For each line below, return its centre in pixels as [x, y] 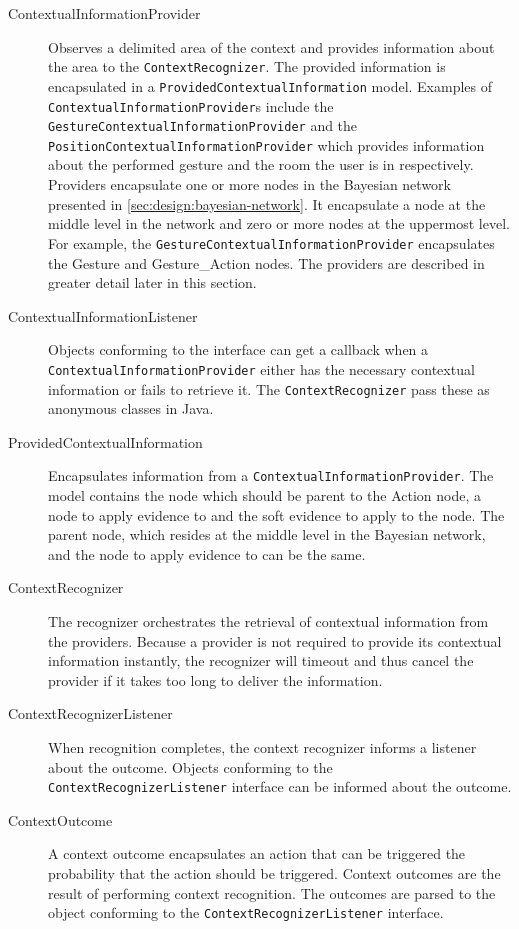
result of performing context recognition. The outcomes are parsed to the [272, 892]
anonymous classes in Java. [131, 408]
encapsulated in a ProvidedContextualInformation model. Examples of [270, 85]
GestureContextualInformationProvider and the [203, 125]
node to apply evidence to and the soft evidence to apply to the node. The [276, 514]
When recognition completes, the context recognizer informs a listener [262, 746]
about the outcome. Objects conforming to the [190, 766]
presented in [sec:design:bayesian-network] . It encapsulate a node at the [267, 203]
